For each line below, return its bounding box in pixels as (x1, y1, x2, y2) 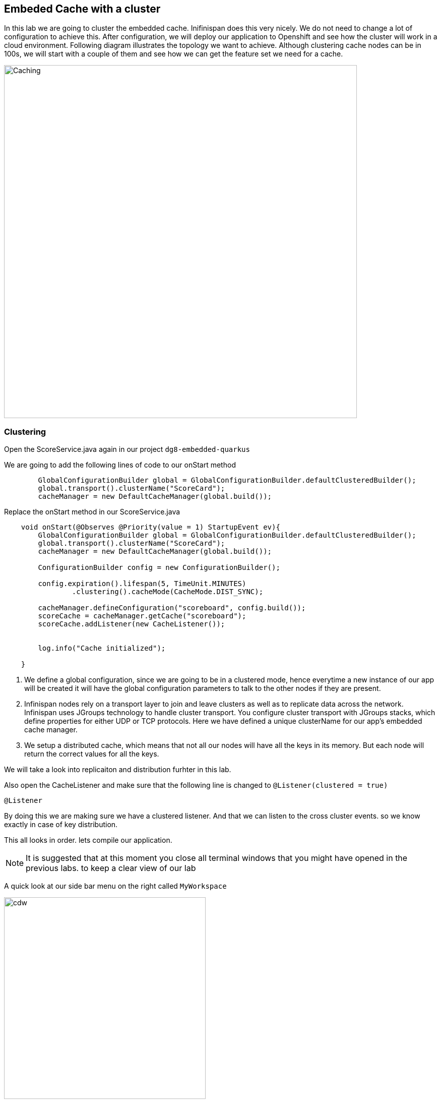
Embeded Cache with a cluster (4, 3, 161, 15)
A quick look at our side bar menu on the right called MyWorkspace (4, 882, 227, 891)
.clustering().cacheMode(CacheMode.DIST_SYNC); (72, 588, 264, 596)
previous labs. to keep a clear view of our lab (26, 863, 196, 874)
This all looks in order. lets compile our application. (4, 836, 172, 845)
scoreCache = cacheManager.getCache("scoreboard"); (38, 612, 246, 620)
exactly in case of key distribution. (4, 820, 118, 829)
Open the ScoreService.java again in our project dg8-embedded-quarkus (4, 445, 250, 454)
